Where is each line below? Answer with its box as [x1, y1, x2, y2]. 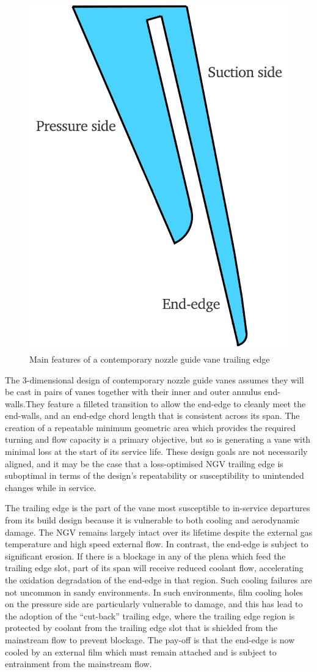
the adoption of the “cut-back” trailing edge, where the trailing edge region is [5, 609, 295, 622]
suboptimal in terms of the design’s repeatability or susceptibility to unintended [5, 469, 304, 482]
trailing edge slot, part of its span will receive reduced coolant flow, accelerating [5, 561, 304, 574]
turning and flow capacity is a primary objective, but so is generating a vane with [5, 433, 311, 446]
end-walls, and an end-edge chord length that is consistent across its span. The [5, 409, 300, 422]
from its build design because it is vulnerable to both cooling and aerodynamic [5, 514, 300, 526]
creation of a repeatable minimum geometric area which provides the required [5, 421, 296, 434]
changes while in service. [5, 481, 97, 493]
